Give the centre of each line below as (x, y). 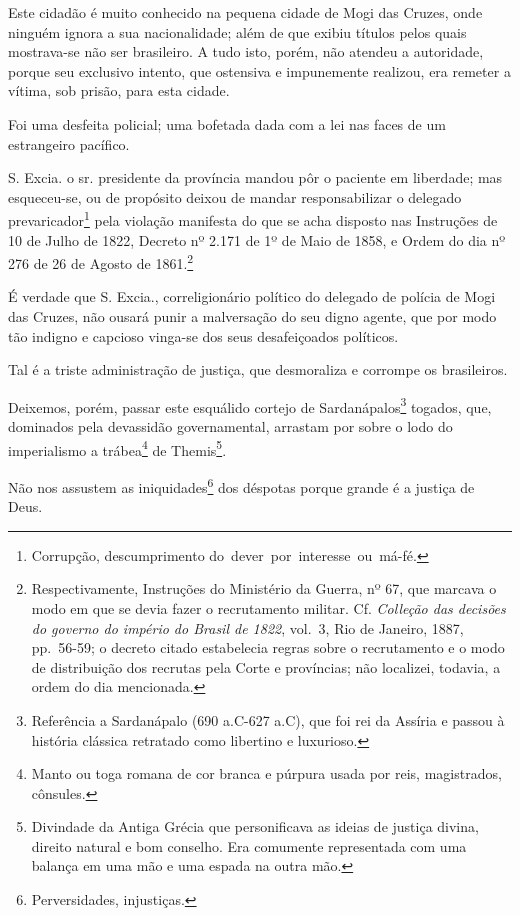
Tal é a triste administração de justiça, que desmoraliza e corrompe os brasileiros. (258, 369)
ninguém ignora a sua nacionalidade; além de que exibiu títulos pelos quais (237, 31)
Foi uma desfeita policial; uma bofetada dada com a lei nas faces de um (227, 123)
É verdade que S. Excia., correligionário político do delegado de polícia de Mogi (252, 296)
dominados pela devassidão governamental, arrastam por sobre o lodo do (230, 426)
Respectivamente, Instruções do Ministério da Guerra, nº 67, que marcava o (264, 588)
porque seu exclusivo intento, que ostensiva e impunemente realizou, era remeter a (259, 70)
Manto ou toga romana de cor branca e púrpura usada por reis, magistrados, (266, 773)
